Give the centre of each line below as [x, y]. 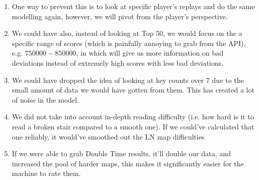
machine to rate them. [46, 173]
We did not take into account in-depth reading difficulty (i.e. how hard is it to [133, 117]
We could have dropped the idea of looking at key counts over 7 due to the [128, 80]
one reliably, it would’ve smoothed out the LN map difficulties [108, 136]
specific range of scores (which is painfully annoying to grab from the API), [129, 43]
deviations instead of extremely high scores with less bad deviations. [118, 62]
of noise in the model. [46, 99]
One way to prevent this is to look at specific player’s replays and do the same [133, 6]
